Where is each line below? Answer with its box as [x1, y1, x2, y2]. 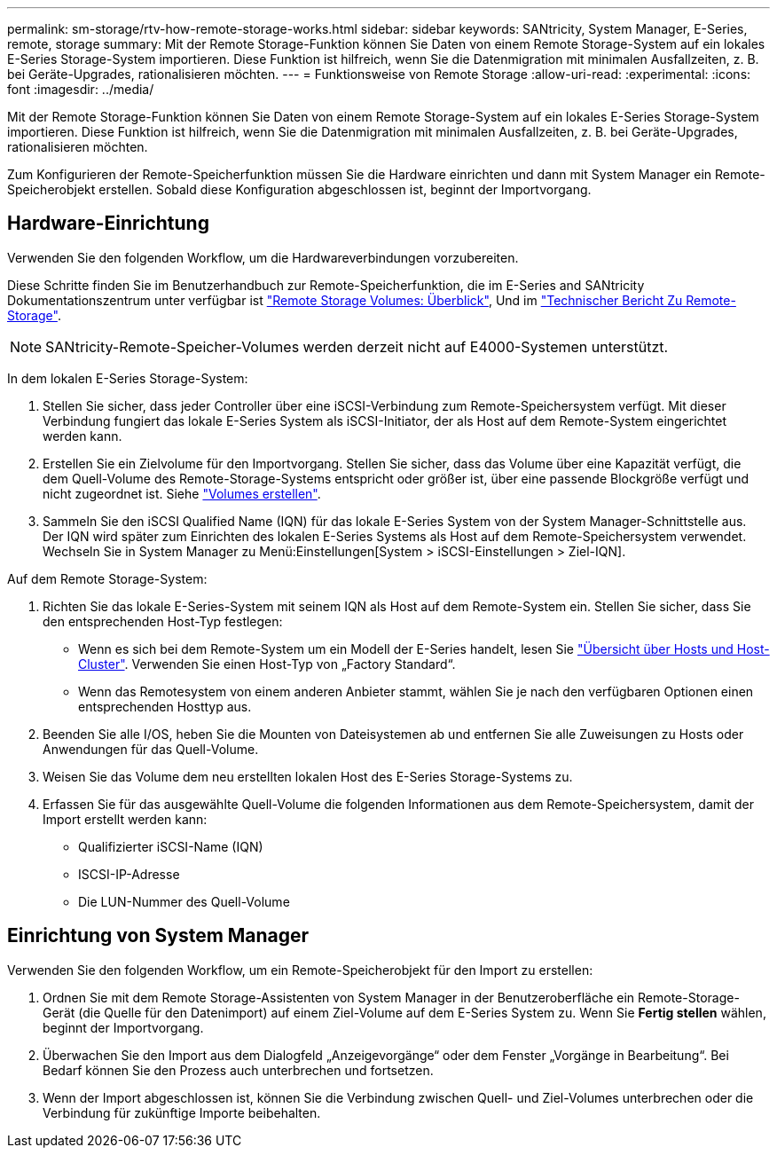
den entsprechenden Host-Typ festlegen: [43, 613, 283, 629]
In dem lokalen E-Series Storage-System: [7, 370, 248, 386]
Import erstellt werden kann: [43, 811, 208, 827]
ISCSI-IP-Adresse [78, 866, 180, 882]
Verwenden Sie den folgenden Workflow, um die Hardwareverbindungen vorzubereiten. [7, 249, 519, 265]
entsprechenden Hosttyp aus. [78, 698, 252, 714]
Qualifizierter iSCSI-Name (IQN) [78, 838, 263, 854]
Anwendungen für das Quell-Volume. [43, 741, 259, 757]
